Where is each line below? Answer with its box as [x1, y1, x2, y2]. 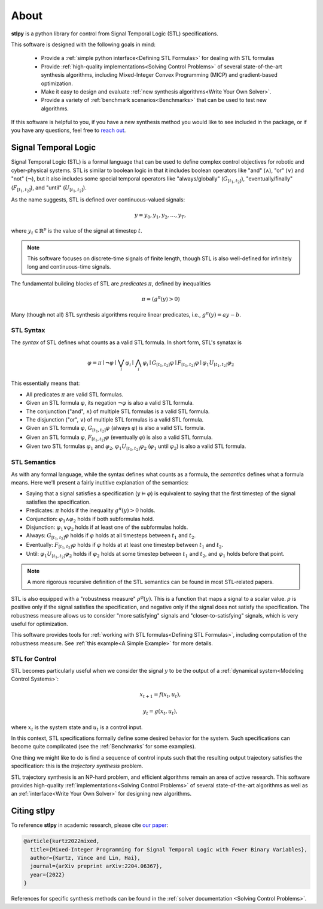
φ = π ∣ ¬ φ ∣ [87, 359, 117, 366]
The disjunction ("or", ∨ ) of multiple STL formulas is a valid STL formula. [26, 416, 204, 423]
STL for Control [11, 654, 57, 663]
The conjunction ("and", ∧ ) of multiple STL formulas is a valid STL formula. [26, 408, 210, 415]
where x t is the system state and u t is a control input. [11, 723, 143, 732]
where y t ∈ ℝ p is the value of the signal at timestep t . [11, 227, 143, 236]
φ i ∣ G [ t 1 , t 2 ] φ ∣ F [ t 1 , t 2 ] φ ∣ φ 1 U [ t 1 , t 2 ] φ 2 [142, 359, 234, 368]
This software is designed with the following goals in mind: [11, 41, 156, 48]
